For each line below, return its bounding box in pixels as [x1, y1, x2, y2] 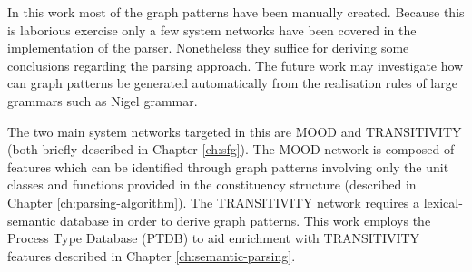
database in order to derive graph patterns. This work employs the [60, 210, 431, 229]
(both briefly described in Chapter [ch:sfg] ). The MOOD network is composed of [7, 140, 455, 159]
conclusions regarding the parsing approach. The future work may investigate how [7, 55, 464, 74]
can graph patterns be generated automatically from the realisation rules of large [7, 73, 457, 92]
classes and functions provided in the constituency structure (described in [7, 175, 417, 194]
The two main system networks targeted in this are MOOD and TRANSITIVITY [7, 121, 462, 141]
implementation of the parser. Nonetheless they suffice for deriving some [7, 38, 409, 57]
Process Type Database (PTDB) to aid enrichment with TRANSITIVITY [7, 228, 420, 248]
